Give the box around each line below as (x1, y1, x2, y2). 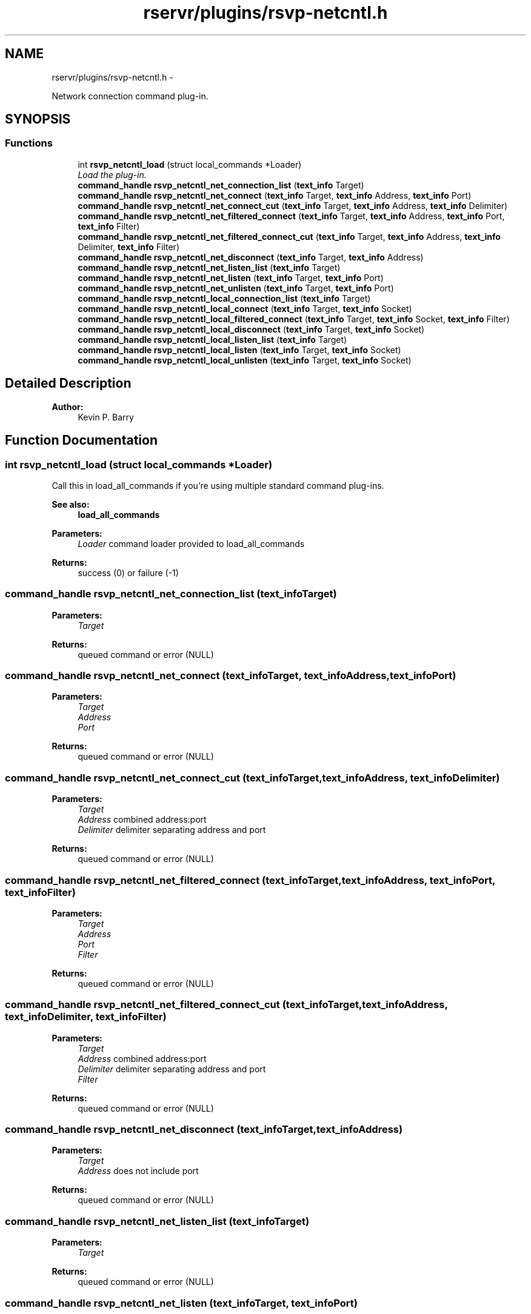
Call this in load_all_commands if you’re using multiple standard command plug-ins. (52, 480, 384, 491)
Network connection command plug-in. (52, 90, 209, 101)
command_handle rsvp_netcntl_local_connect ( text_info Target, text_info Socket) (78, 303, 412, 314)
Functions (5, 137, 53, 150)
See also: (52, 499, 90, 509)
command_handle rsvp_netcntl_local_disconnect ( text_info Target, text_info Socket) (78, 324, 425, 334)
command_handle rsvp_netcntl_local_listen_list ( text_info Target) (78, 334, 347, 345)
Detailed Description (5, 376, 132, 391)
